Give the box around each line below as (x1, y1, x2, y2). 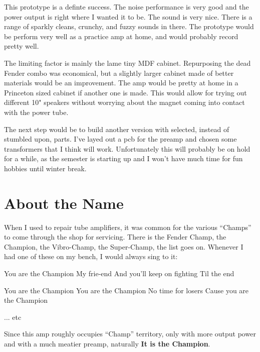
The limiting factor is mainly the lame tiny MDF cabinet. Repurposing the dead (4, 57, 251, 68)
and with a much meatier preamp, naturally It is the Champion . (4, 338, 210, 348)
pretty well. (4, 41, 39, 51)
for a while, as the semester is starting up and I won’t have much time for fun (4, 153, 243, 164)
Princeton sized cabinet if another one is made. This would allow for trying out (4, 87, 247, 97)
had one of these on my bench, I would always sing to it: (4, 251, 178, 262)
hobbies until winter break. (4, 163, 87, 173)
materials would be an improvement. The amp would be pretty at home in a (4, 77, 238, 88)
